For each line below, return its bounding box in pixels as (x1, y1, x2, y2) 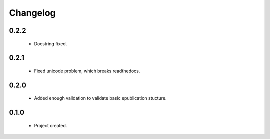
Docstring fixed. (34, 40, 67, 47)
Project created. (34, 122, 67, 128)
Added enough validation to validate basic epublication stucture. (34, 95, 167, 101)
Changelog (9, 7, 56, 18)
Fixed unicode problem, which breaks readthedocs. (34, 68, 140, 74)
